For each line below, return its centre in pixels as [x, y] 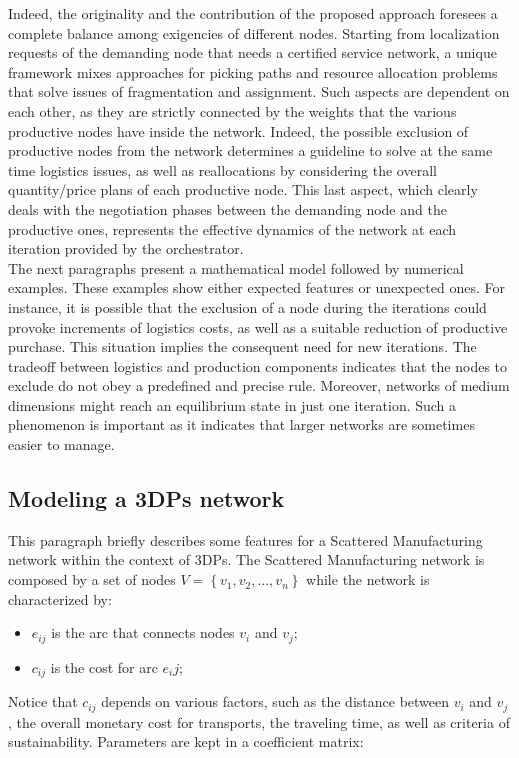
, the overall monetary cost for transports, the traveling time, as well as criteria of [259, 721]
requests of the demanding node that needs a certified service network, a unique [252, 52]
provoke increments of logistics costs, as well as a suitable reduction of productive [258, 326]
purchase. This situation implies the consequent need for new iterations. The [242, 346]
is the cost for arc [104, 666]
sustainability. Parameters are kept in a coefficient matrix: [186, 741]
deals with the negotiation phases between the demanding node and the [227, 208]
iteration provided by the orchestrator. [126, 248]
